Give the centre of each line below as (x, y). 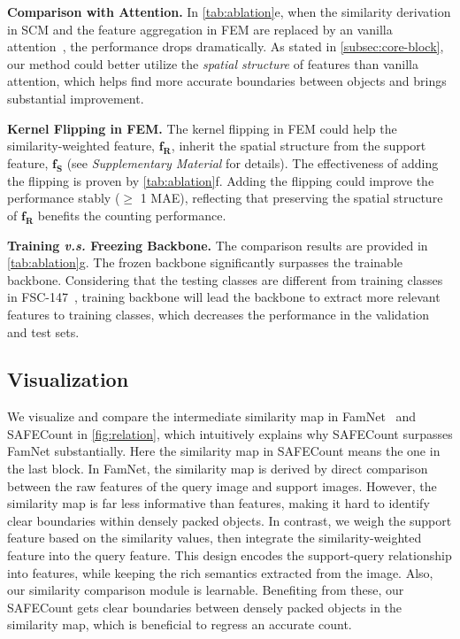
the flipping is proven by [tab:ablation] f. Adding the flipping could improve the (221, 180)
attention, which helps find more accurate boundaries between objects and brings (227, 81)
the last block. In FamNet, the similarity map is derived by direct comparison (218, 469)
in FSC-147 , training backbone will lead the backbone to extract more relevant (224, 297)
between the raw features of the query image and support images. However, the (222, 485)
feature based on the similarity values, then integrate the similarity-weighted (215, 538)
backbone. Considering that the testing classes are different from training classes (225, 279)
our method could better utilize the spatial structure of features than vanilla (213, 63)
